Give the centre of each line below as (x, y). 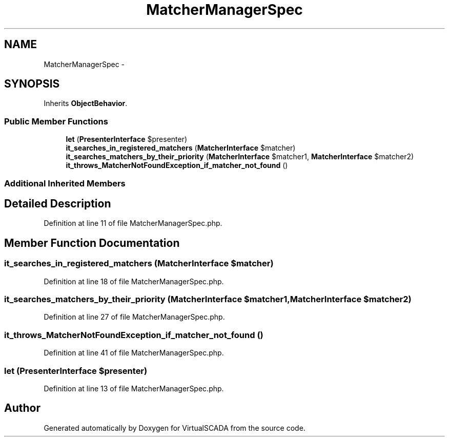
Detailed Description (58, 203)
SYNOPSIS (32, 84)
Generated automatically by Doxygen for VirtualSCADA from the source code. (175, 428)
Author (22, 408)
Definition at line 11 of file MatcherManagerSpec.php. (133, 223)
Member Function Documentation (92, 243)
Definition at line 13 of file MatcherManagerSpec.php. (134, 388)
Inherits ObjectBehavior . (86, 103)
